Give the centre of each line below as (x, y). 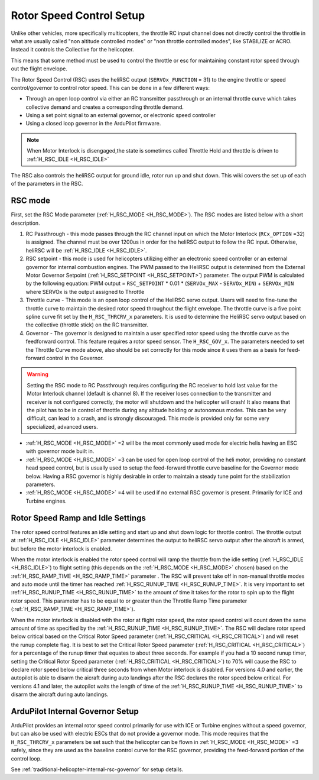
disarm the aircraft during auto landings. (60, 694)
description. (26, 223)
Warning (38, 374)
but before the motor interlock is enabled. (61, 548)
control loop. (26, 758)
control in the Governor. (75, 358)
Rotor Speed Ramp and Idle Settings (78, 518)
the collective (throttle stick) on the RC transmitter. (87, 325)
